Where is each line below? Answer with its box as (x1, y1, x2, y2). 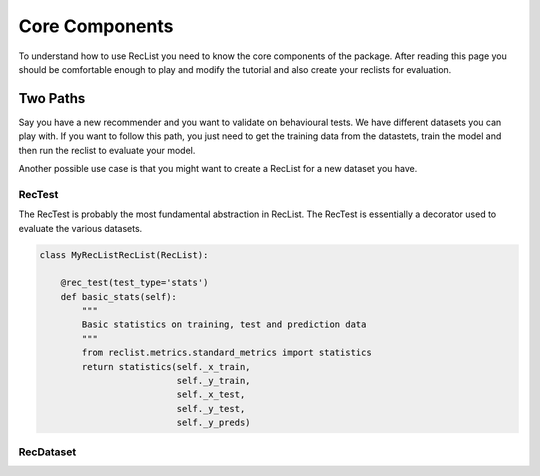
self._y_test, (176, 403, 246, 414)
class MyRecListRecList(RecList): (39, 249, 209, 260)
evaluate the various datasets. (18, 222, 143, 234)
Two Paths (18, 90, 86, 107)
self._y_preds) (176, 417, 251, 429)
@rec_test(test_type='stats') (60, 277, 209, 289)
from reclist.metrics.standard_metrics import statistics (81, 347, 372, 359)
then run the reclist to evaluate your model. (18, 144, 196, 156)
